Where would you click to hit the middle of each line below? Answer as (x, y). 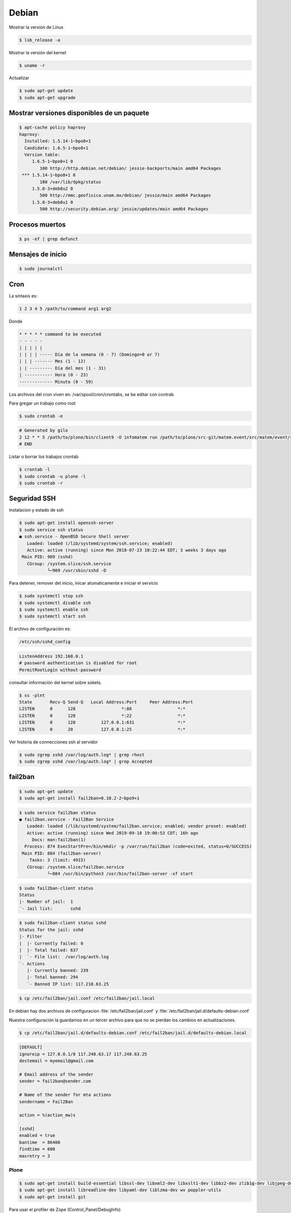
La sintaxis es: (23, 295)
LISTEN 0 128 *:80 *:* (102, 709)
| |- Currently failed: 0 (51, 943)
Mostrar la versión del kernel (38, 52)
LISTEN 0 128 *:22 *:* (102, 715)
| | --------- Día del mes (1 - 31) (63, 368)
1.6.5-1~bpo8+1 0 (52, 162)
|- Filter (31, 937)
